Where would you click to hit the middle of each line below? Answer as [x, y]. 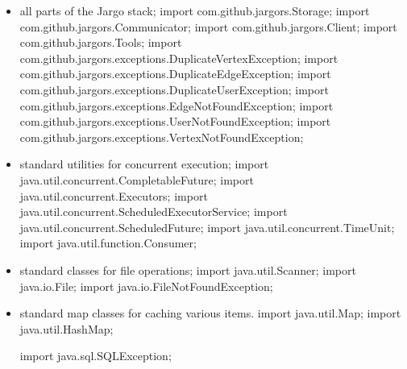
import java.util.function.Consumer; [108, 243]
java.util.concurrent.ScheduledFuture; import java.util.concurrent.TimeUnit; [207, 227]
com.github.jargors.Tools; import [101, 42]
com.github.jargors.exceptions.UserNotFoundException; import [175, 121]
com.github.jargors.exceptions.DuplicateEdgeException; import [175, 74]
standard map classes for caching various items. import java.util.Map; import [210, 313]
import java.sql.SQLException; [96, 356]
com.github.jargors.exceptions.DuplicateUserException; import [174, 89]
